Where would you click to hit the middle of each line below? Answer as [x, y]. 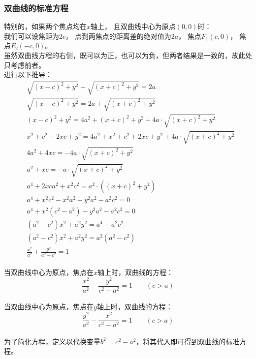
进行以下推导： [28, 75]
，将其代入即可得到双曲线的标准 [188, 341]
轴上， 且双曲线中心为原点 [133, 26]
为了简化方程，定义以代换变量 [52, 341]
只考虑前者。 [25, 65]
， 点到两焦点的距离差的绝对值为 [118, 36]
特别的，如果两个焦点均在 [45, 26]
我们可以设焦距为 [32, 36]
